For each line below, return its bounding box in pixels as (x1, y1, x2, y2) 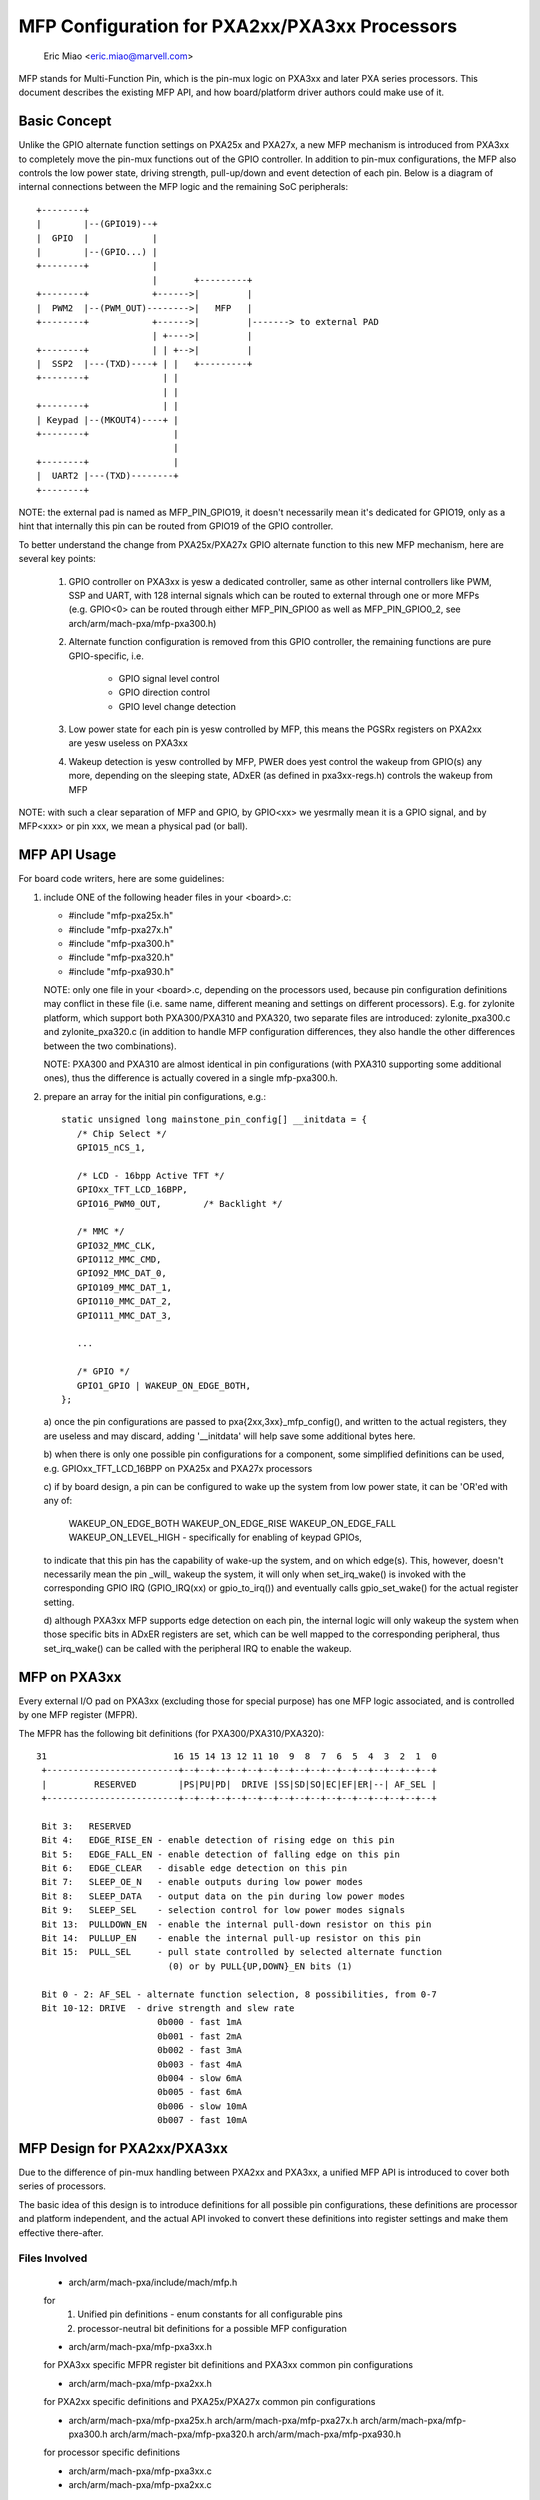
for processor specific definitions (43, 2446, 180, 2459)
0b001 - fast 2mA (156, 2030, 242, 2042)
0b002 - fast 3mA (156, 2045, 242, 2056)
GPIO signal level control (118, 672, 220, 684)
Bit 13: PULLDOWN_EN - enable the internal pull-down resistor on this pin (41, 1918, 432, 1930)
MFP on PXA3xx (18, 1668, 122, 1685)
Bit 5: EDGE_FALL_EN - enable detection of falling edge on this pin (41, 1848, 400, 1860)
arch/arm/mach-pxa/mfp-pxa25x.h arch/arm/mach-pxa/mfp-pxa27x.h (68, 2414, 359, 2426)
